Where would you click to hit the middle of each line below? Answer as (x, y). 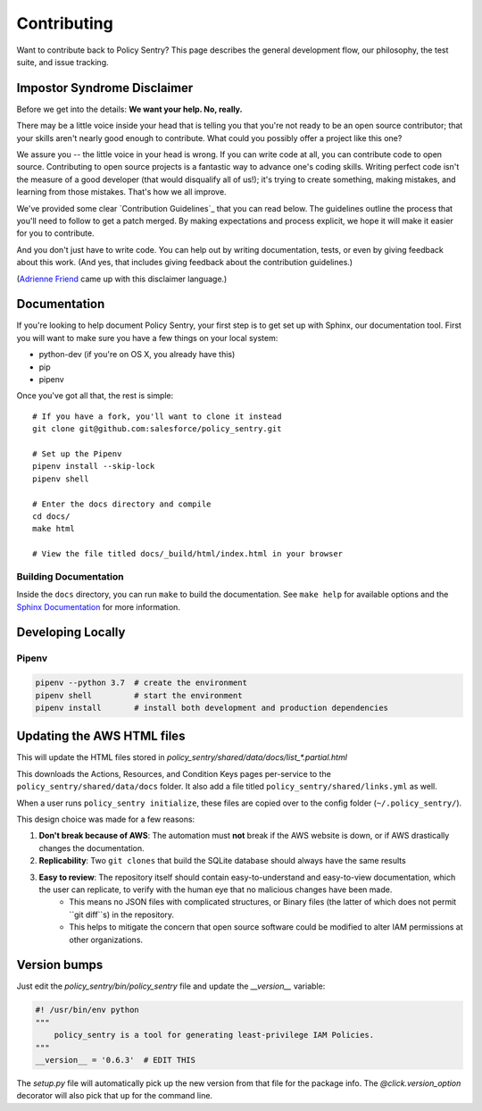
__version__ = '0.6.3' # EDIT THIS (116, 1060)
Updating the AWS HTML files (101, 736)
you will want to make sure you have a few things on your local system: (147, 338)
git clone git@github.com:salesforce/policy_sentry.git (157, 429)
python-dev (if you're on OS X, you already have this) (137, 355)
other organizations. (106, 940)
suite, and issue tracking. (62, 62)
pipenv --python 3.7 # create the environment (141, 683)
